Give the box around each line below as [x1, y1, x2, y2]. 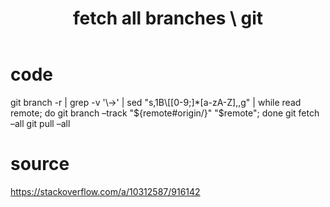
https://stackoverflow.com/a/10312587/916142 [10, 185, 201, 197]
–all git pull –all [10, 117, 71, 129]
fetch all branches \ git [72, 7, 264, 30]
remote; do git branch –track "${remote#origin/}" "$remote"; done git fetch [10, 107, 320, 119]
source [10, 153, 70, 176]
